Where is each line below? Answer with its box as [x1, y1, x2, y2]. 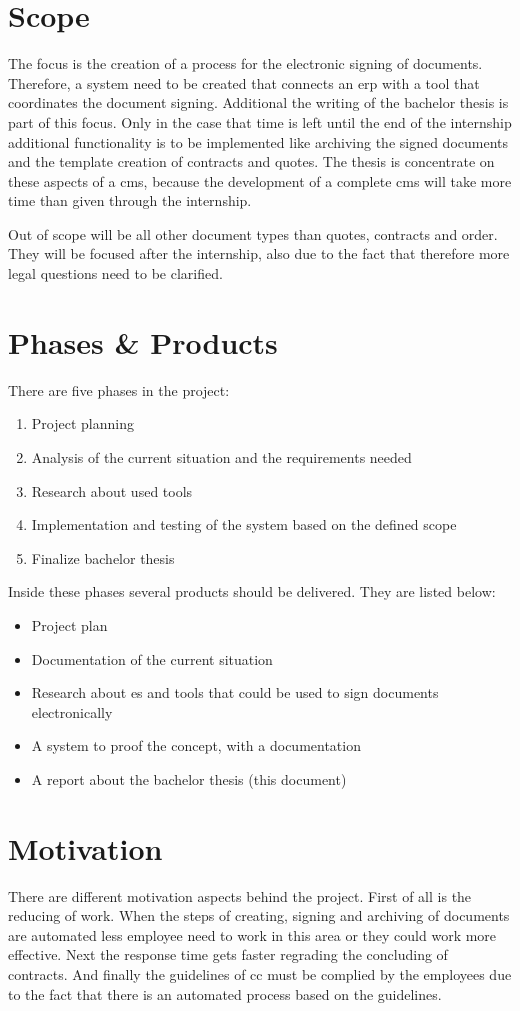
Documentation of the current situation [31, 648, 273, 669]
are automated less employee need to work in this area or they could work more [8, 924, 497, 945]
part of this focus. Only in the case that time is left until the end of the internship [8, 111, 512, 132]
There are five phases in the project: [8, 379, 230, 400]
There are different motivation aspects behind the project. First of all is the [8, 885, 472, 906]
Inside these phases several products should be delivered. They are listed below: [8, 581, 496, 602]
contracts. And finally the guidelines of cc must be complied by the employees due [8, 964, 512, 984]
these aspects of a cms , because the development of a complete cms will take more [8, 170, 512, 191]
